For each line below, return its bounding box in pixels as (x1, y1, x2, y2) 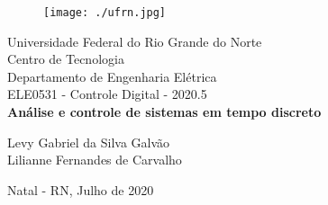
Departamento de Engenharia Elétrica (7, 67, 217, 85)
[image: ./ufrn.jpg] (43, 6, 167, 19)
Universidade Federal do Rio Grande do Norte (7, 31, 262, 50)
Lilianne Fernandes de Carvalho (7, 150, 182, 169)
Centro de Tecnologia (7, 49, 124, 68)
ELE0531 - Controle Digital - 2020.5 (7, 85, 207, 103)
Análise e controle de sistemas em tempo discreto (7, 102, 322, 121)
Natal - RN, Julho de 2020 (7, 180, 154, 199)
